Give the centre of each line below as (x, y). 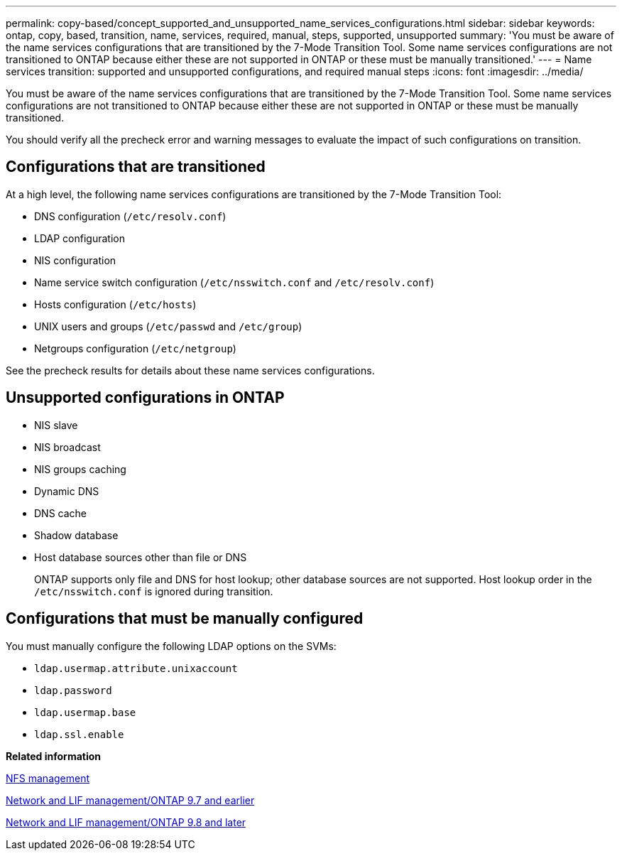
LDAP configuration (80, 238)
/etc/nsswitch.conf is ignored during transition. (154, 591)
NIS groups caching (80, 469)
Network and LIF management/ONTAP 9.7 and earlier (130, 800)
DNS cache (61, 513)
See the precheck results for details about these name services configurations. (190, 370)
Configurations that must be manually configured (185, 619)
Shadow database (76, 535)
